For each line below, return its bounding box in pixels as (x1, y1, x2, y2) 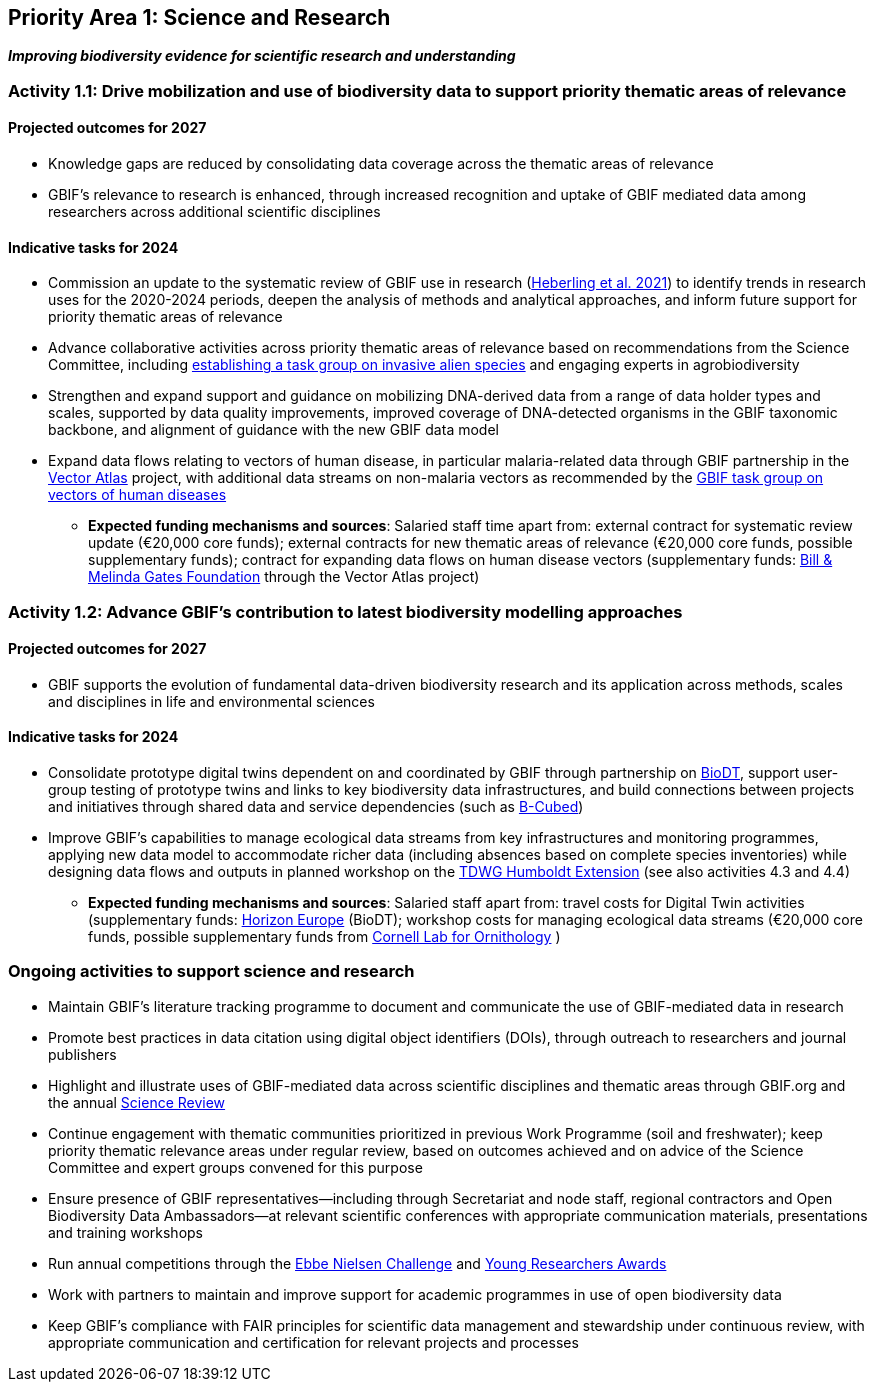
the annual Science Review (48, 1093, 226, 1111)
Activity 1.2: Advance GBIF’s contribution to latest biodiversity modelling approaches (8, 601, 683, 622)
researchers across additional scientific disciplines (48, 203, 381, 221)
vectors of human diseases (48, 486, 227, 504)
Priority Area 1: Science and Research (8, 5, 391, 30)
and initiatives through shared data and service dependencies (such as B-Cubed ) (48, 798, 584, 816)
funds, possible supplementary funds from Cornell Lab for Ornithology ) (88, 928, 561, 946)
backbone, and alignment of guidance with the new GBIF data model (48, 421, 499, 439)
